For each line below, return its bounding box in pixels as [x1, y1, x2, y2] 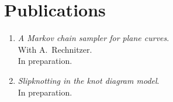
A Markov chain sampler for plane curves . [18, 32, 169, 44]
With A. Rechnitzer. [18, 43, 92, 55]
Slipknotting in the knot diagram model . [18, 74, 160, 86]
